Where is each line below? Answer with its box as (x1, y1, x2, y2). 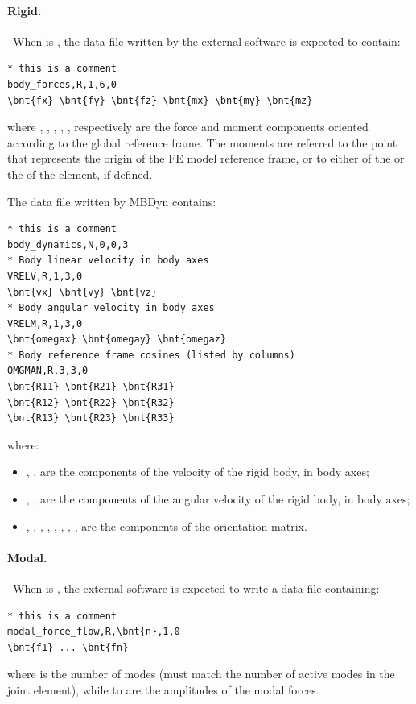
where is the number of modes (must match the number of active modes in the (7, 665, 395, 682)
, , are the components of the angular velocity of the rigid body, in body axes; (26, 491, 410, 507)
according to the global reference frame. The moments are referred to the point (7, 134, 397, 151)
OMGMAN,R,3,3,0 (7, 365, 89, 377)
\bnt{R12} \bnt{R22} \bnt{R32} (7, 396, 175, 408)
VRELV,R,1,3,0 (7, 270, 83, 282)
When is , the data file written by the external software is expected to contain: (12, 32, 401, 49)
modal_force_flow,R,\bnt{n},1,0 (7, 626, 180, 638)
